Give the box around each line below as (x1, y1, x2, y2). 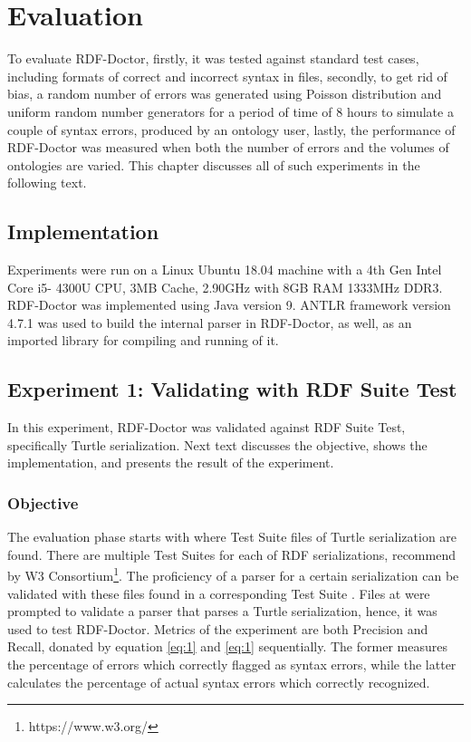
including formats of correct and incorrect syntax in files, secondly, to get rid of (7, 66, 447, 85)
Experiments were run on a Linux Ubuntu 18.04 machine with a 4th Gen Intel (7, 260, 442, 279)
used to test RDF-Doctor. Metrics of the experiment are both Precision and (7, 619, 428, 638)
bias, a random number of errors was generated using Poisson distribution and (7, 84, 442, 103)
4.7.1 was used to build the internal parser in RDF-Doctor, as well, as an (7, 313, 412, 332)
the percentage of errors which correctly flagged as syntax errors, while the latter (7, 655, 457, 674)
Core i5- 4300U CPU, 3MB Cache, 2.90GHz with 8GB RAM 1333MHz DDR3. (7, 277, 443, 296)
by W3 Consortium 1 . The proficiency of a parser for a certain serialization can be (7, 564, 459, 585)
